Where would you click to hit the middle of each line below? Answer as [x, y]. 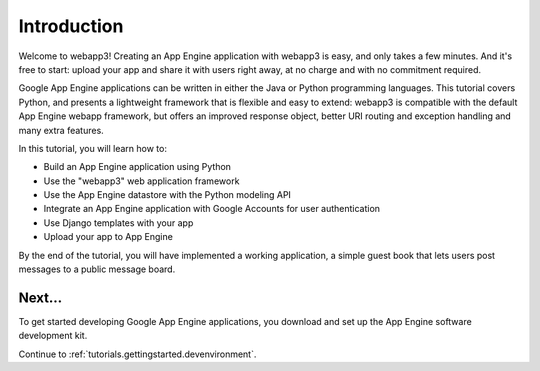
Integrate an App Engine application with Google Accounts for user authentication [211, 209]
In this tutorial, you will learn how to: [92, 148]
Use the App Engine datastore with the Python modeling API [167, 195]
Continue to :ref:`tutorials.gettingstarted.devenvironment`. [137, 354]
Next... [40, 297]
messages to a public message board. [97, 269]
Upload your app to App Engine [108, 237]
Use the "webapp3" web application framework [141, 181]
